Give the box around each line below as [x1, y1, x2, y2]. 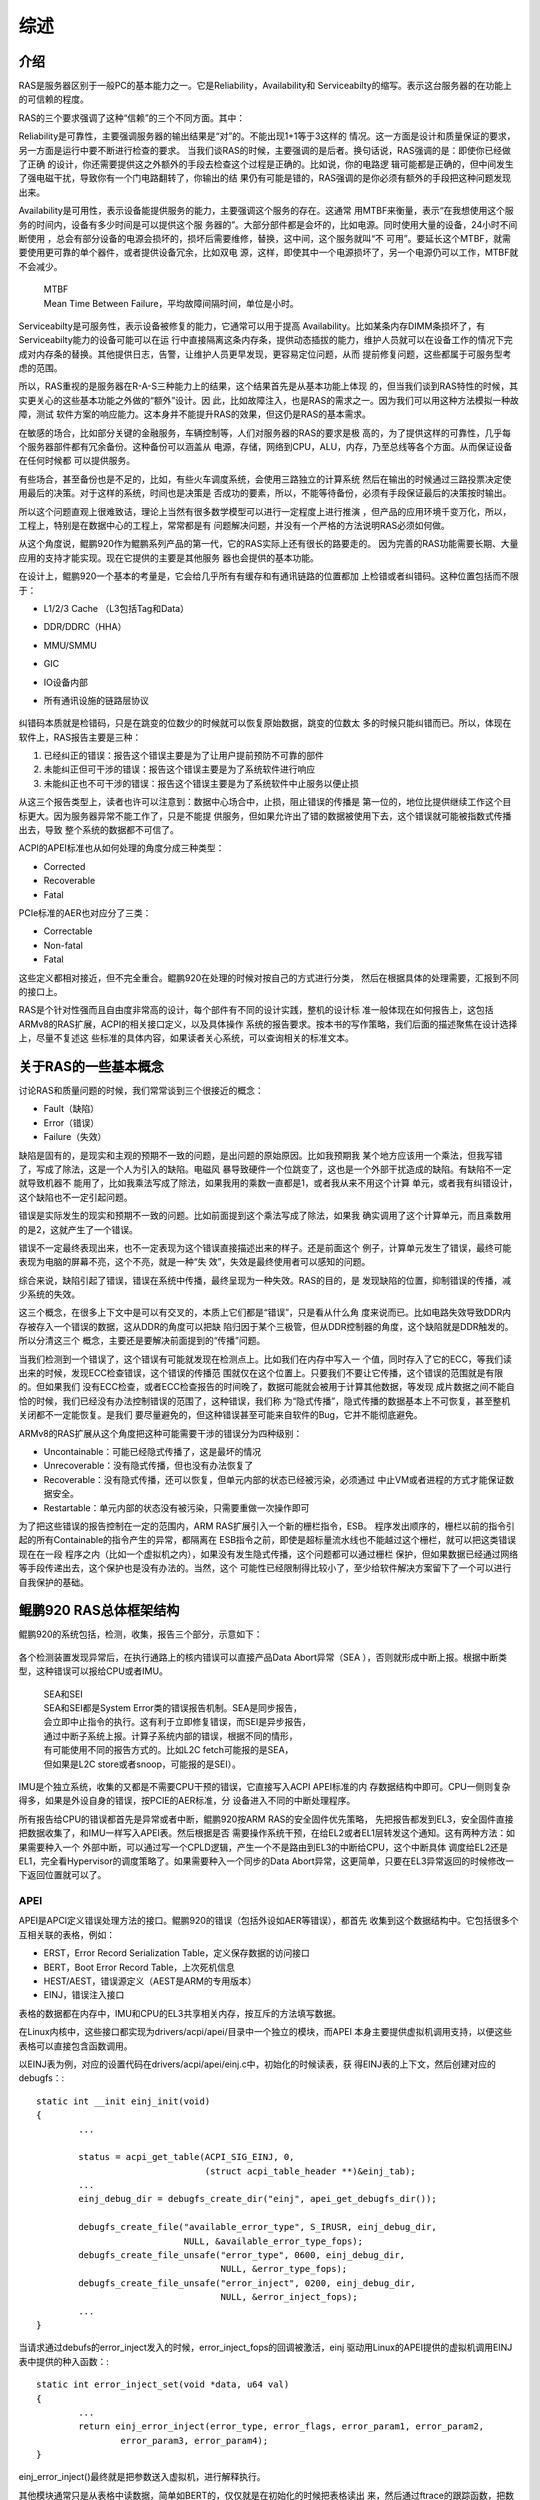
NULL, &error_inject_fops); [220, 2291, 359, 2303]
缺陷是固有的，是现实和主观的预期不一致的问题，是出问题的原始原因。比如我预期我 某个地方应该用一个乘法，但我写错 [18, 1149, 503, 1161]
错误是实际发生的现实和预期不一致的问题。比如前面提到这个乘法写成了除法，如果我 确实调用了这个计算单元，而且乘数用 [18, 1210, 512, 1222]
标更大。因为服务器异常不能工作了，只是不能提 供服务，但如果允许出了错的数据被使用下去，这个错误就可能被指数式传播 [18, 810, 512, 822]
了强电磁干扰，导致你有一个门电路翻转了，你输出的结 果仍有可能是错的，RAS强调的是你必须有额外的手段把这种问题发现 [18, 172, 512, 184]
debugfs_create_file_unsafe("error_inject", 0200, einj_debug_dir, [78, 2277, 416, 2289]
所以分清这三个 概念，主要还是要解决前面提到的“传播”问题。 [18, 1335, 266, 1347]
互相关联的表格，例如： [18, 1928, 115, 1940]
